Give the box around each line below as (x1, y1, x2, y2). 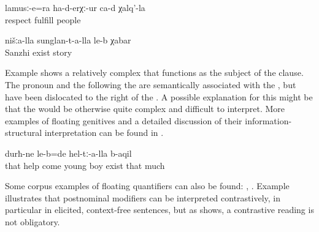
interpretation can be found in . (44, 126, 164, 139)
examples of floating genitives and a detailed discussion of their (5, 114, 242, 127)
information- (245, 114, 292, 127)
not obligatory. (5, 215, 60, 228)
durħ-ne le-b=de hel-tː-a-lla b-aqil (5, 146, 132, 159)
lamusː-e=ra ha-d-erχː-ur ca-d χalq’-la (5, 1, 145, 13)
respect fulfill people (5, 13, 81, 26)
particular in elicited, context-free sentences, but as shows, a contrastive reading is (5, 203, 314, 216)
